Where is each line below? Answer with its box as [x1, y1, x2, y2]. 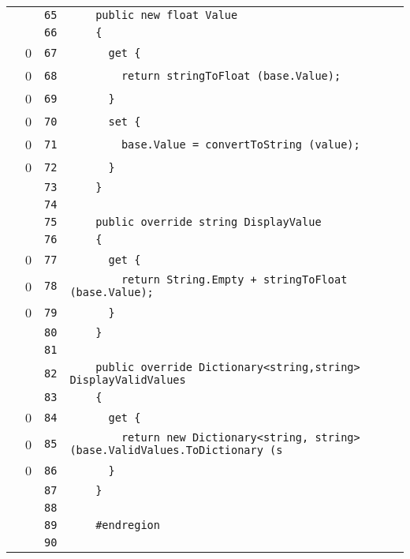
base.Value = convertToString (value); [121, 137, 360, 151]
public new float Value [95, 9, 238, 21]
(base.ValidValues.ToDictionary [69, 444, 263, 456]
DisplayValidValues [69, 373, 186, 386]
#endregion [95, 519, 160, 531]
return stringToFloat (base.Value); [121, 69, 341, 82]
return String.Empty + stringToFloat [121, 273, 348, 286]
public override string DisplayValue [95, 216, 322, 228]
